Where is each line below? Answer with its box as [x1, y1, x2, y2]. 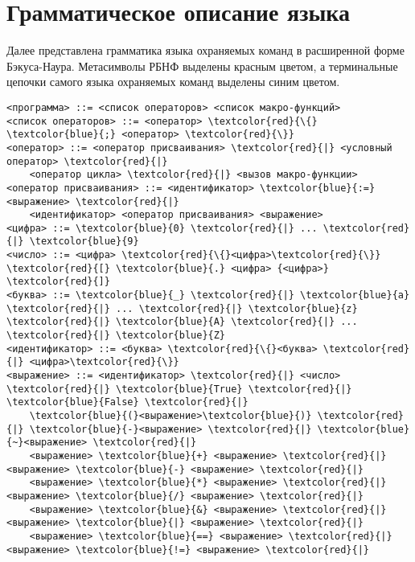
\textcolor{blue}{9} [29, 236, 139, 248]
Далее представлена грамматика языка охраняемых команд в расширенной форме [6, 42, 405, 59]
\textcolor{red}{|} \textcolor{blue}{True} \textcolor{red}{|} [6, 383, 352, 395]
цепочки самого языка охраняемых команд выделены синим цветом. [6, 73, 340, 90]
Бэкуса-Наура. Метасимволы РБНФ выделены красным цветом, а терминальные [6, 57, 398, 74]
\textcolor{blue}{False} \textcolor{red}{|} [6, 396, 249, 408]
